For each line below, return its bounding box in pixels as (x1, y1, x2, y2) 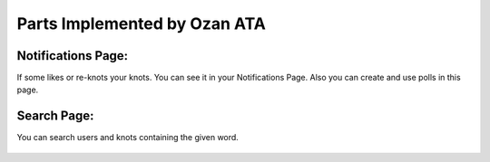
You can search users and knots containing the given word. (16, 132, 240, 143)
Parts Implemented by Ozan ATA (16, 14, 267, 33)
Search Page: (16, 109, 94, 124)
